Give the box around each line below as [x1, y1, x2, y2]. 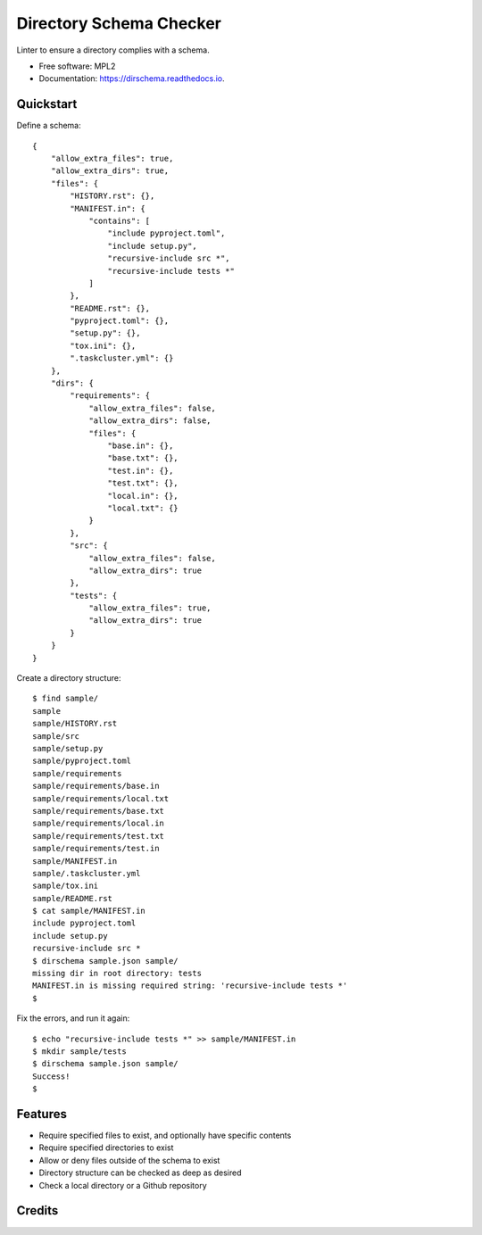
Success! [32, 1071, 71, 1082]
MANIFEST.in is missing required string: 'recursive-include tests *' [32, 981, 348, 990]
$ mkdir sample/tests [32, 1046, 127, 1057]
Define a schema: [16, 120, 81, 131]
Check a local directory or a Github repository [38, 1180, 207, 1190]
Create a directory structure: [16, 673, 121, 684]
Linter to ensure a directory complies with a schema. [16, 45, 210, 55]
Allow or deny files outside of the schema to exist [38, 1155, 220, 1165]
